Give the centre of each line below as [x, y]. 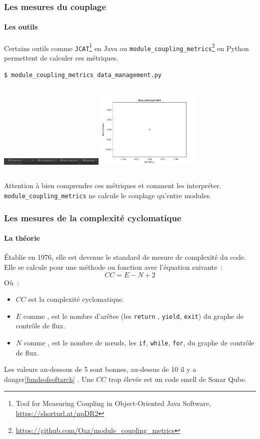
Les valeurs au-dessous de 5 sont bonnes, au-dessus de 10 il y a [100, 369]
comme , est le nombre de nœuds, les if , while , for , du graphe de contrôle [139, 342]
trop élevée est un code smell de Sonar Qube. [177, 379]
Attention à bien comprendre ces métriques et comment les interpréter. [113, 185]
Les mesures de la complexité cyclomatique [93, 217]
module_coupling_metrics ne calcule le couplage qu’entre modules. [108, 195]
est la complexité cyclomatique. [76, 299]
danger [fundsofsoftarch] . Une [49, 379]
